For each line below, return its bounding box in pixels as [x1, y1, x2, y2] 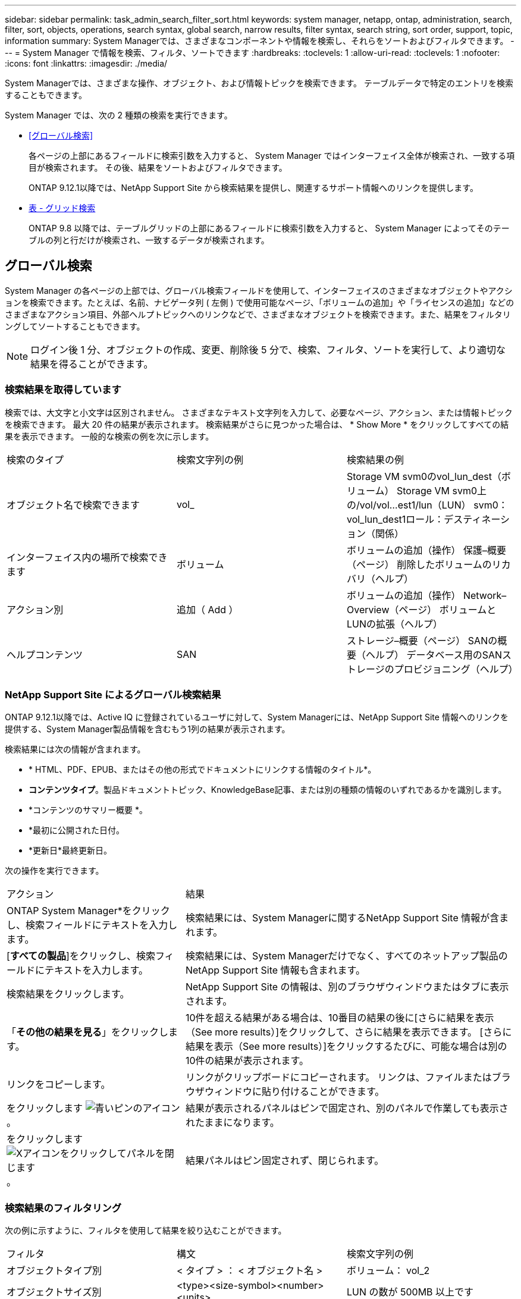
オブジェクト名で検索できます [7, 498, 140, 511]
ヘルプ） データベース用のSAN [365, 648, 503, 661]
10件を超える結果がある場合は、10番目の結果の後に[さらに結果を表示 [185, 1012, 494, 1024]
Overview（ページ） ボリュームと [346, 603, 497, 616]
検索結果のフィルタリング [5, 1201, 121, 1214]
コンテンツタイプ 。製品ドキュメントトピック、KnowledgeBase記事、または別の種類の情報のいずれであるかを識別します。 [29, 785, 507, 795]
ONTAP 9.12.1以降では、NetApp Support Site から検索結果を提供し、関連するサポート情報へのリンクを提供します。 [29, 183, 478, 193]
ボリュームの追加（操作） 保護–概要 [346, 544, 506, 556]
